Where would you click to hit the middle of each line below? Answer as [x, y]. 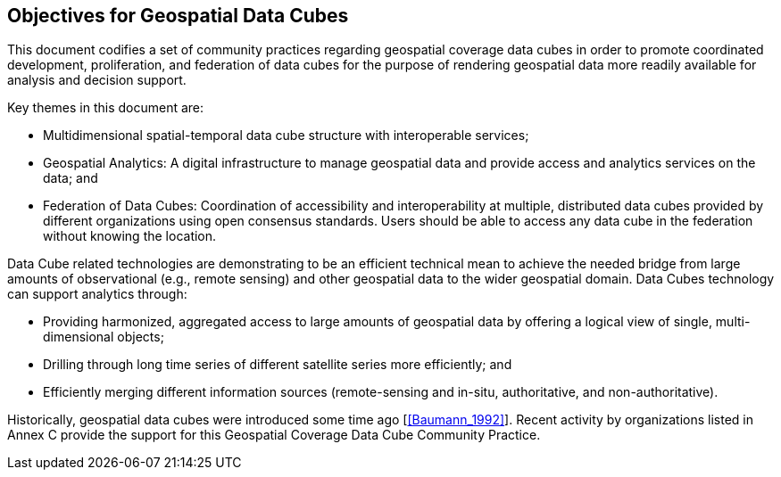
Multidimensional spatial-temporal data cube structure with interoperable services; [286, 136]
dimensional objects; [104, 337]
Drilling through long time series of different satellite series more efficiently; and [278, 365]
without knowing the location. [130, 236]
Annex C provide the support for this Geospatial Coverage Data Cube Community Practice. [274, 435]
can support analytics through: [97, 294]
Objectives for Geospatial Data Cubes [178, 16]
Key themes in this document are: [106, 108]
